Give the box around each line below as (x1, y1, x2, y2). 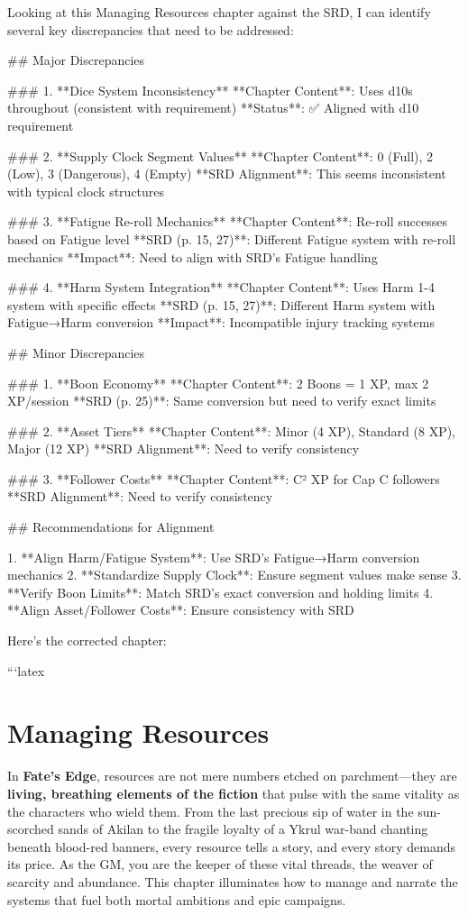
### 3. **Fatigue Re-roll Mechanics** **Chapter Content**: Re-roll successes (7, 212, 447, 231)
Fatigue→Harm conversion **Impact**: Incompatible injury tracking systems (7, 313, 435, 332)
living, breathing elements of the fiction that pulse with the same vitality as (7, 783, 460, 802)
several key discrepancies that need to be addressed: (7, 20, 294, 39)
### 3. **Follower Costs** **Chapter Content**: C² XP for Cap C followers (7, 469, 440, 488)
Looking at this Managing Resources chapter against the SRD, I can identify (7, 3, 431, 21)
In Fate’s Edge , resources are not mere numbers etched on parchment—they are (7, 766, 457, 785)
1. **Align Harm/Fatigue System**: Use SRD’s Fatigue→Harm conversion (7, 547, 420, 566)
